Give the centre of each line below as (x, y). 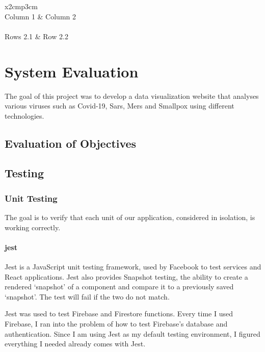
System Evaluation (72, 71)
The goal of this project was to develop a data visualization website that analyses (132, 96)
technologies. (24, 115)
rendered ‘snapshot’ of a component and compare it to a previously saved (119, 287)
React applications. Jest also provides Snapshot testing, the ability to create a (126, 276)
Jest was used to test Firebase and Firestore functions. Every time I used (119, 314)
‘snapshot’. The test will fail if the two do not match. (87, 296)
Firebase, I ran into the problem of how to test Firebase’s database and (116, 324)
